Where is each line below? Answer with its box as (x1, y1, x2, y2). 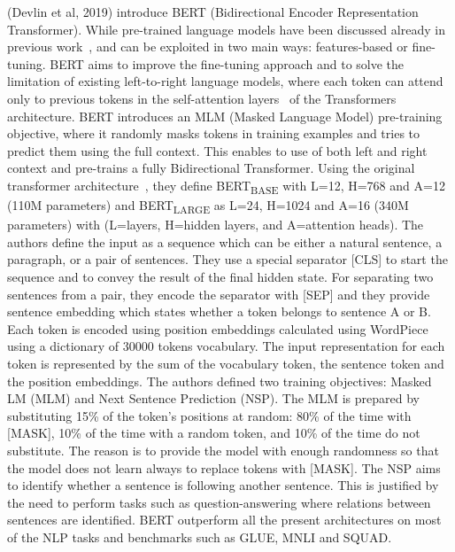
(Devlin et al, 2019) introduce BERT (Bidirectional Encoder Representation (7, 3, 419, 20)
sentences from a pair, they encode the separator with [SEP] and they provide (7, 284, 430, 303)
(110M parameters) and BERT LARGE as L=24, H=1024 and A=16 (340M (7, 196, 409, 216)
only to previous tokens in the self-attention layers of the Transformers (7, 89, 397, 107)
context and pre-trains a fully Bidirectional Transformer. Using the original (7, 159, 415, 177)
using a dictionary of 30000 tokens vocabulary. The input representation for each (7, 337, 445, 355)
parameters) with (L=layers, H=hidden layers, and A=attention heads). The (7, 215, 424, 234)
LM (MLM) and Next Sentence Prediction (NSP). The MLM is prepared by (7, 389, 420, 408)
